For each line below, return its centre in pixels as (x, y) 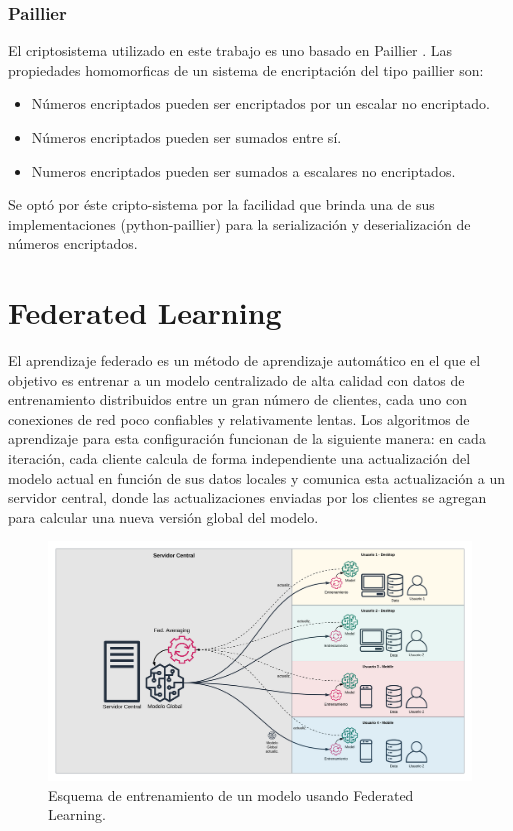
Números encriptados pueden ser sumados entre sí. (186, 137)
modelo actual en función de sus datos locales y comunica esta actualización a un (256, 477)
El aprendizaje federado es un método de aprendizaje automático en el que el (244, 360)
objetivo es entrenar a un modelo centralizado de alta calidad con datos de (236, 379)
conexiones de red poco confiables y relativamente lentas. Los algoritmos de (239, 418)
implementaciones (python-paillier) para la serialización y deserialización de (239, 223)
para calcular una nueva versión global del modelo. (163, 516)
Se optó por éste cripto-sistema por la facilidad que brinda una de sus (221, 204)
